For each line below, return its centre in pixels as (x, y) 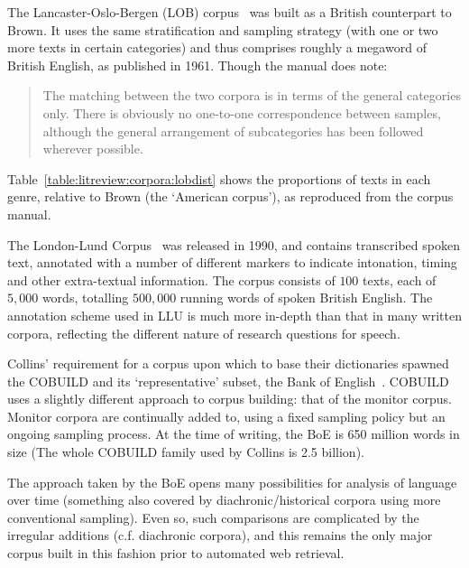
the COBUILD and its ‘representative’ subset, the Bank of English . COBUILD (228, 381)
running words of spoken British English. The (306, 298)
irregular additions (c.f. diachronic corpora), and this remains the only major (220, 535)
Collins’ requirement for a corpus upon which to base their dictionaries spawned (228, 363)
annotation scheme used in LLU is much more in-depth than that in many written (234, 315)
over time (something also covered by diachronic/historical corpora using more (224, 500)
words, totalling (85, 298)
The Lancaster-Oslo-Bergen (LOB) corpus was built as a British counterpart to (230, 12)
